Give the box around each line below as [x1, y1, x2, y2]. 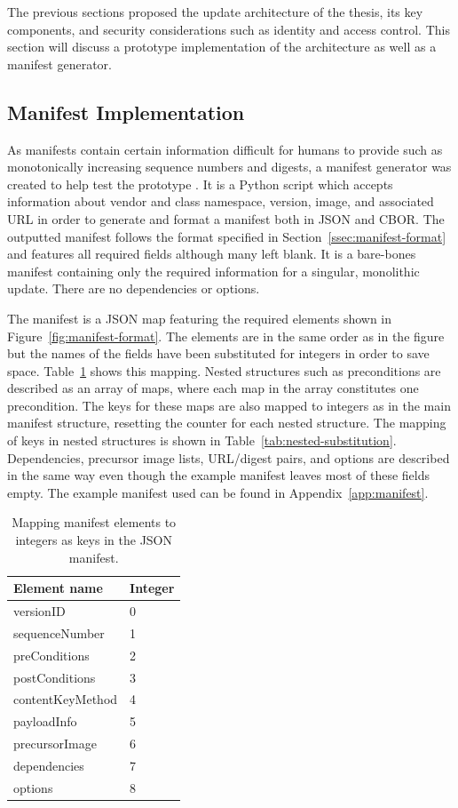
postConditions [13, 668, 96, 686]
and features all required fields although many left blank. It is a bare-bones [7, 244, 416, 263]
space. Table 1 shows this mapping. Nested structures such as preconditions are [7, 361, 441, 380]
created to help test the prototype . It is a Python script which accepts [7, 174, 393, 193]
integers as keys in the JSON [15, 531, 172, 549]
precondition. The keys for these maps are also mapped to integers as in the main [7, 396, 451, 414]
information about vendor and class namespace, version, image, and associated [7, 192, 434, 211]
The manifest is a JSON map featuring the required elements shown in [7, 308, 392, 327]
